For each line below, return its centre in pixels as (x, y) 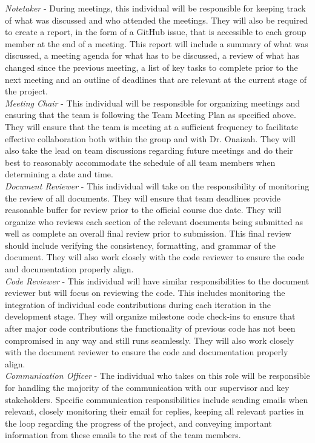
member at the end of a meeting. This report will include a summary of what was (157, 43)
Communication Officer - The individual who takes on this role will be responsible (157, 376)
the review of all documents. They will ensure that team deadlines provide (143, 198)
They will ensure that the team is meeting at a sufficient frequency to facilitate (152, 126)
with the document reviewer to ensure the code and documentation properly (147, 352)
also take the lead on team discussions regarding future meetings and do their (149, 150)
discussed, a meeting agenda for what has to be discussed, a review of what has (152, 55)
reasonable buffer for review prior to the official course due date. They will (143, 210)
